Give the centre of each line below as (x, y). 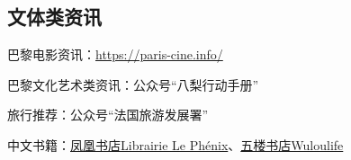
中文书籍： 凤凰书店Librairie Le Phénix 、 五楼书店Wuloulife (175, 144)
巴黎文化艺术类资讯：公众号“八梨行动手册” (133, 84)
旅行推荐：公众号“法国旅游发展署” (108, 115)
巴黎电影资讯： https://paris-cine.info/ (115, 54)
